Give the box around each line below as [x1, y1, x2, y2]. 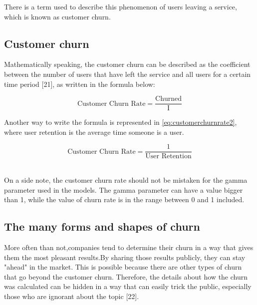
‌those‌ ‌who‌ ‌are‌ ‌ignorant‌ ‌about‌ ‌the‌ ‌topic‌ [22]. [4, 291, 139, 302]
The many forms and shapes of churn [4, 219, 200, 234]
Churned [155, 95, 182, 103]
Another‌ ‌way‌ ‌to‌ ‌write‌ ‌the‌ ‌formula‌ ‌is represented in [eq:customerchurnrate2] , [4, 117, 237, 127]
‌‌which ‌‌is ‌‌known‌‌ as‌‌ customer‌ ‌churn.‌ [4, 11, 111, 21]
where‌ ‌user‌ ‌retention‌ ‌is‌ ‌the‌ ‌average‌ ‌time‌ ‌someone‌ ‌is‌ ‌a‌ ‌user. [4, 126, 184, 137]
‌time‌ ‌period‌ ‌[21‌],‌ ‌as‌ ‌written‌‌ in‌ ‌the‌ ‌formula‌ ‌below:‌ [4, 78, 155, 89]
